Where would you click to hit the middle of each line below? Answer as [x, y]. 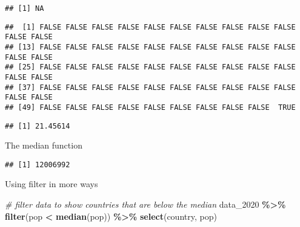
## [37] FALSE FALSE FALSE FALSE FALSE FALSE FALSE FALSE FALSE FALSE [150, 87]
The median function [44, 145]
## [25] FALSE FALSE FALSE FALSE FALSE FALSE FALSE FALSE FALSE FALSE [150, 67]
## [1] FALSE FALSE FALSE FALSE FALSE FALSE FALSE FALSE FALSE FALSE [150, 27]
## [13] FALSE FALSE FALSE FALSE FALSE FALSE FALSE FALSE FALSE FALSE [150, 47]
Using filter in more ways [52, 184]
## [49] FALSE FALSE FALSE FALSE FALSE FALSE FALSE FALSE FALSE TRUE [150, 107]
